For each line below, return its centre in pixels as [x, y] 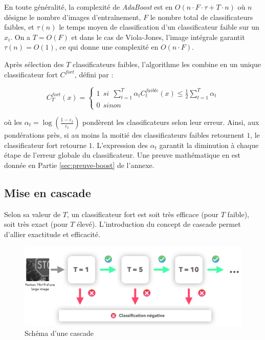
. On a [20, 37]
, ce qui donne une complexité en [107, 47]
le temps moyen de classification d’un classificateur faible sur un [159, 27]
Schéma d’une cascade [59, 333]
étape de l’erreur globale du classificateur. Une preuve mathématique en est [123, 155]
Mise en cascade [48, 192]
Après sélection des [34, 64]
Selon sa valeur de [32, 214]
